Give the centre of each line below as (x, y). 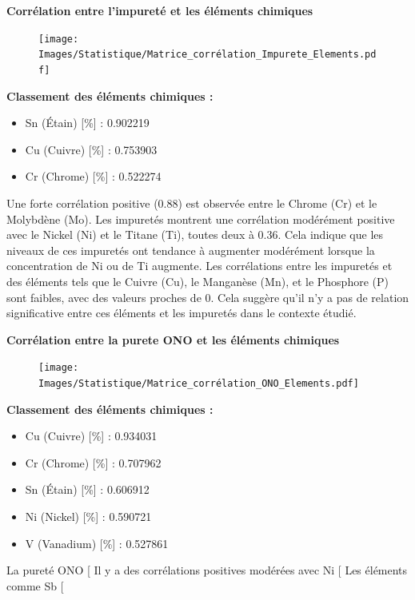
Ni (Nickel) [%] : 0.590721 (88, 516)
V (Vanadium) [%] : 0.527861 (97, 543)
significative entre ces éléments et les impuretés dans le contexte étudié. (182, 313)
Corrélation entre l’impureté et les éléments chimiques (160, 10)
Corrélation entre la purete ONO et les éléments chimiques (173, 339)
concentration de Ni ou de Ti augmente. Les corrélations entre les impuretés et (200, 266)
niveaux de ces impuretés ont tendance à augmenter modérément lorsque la (191, 250)
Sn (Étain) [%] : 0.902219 (87, 123)
